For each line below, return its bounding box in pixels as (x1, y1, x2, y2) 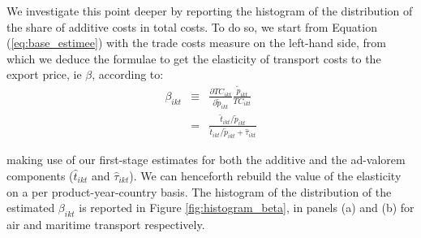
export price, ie (6, 66, 82, 83)
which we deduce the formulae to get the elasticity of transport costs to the (6, 50, 381, 67)
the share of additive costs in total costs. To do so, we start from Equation (6, 18, 377, 35)
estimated (6, 199, 55, 216)
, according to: (92, 66, 164, 83)
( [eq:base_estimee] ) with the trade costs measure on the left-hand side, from (6, 34, 386, 51)
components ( (6, 167, 74, 184)
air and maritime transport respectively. (6, 215, 205, 232)
